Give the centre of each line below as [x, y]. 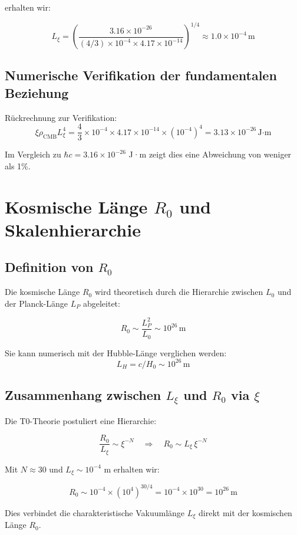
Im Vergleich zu [33, 154]
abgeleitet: [101, 303]
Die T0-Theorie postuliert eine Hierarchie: [81, 420]
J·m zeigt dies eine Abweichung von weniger [210, 154]
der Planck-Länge [36, 303]
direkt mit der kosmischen [245, 512]
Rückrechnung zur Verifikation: [61, 117]
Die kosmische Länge [42, 292]
